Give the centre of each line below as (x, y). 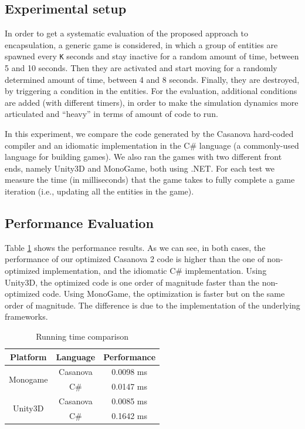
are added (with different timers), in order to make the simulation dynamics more (152, 102)
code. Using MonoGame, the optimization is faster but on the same (164, 294)
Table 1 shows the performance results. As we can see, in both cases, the (135, 247)
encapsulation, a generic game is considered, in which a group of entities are (141, 44)
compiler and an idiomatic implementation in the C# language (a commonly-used (152, 145)
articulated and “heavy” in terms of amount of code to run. (111, 114)
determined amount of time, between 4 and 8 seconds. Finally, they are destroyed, (152, 79)
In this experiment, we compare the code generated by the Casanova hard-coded (149, 134)
